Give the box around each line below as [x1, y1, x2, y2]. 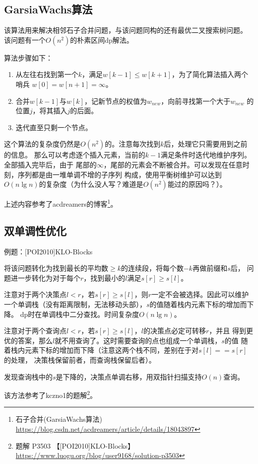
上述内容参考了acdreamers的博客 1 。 [4, 197, 118, 209]
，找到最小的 [83, 272, 126, 283]
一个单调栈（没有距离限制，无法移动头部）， [4, 299, 146, 309]
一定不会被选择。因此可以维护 [151, 289, 249, 300]
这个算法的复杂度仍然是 [4, 139, 80, 149]
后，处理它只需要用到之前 [164, 139, 248, 149]
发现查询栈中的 [4, 371, 53, 382]
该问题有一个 [4, 34, 46, 45]
